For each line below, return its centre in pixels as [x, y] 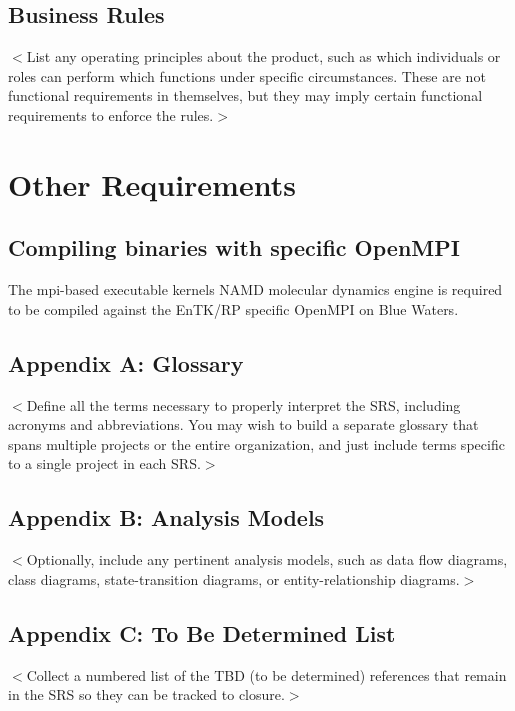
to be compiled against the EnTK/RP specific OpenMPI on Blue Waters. [233, 308]
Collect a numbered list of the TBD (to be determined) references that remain [266, 674]
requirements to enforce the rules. [111, 114]
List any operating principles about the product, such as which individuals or [263, 56]
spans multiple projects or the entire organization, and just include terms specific [256, 443]
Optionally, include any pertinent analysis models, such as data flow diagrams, [267, 559]
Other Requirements [152, 183]
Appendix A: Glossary [126, 362]
